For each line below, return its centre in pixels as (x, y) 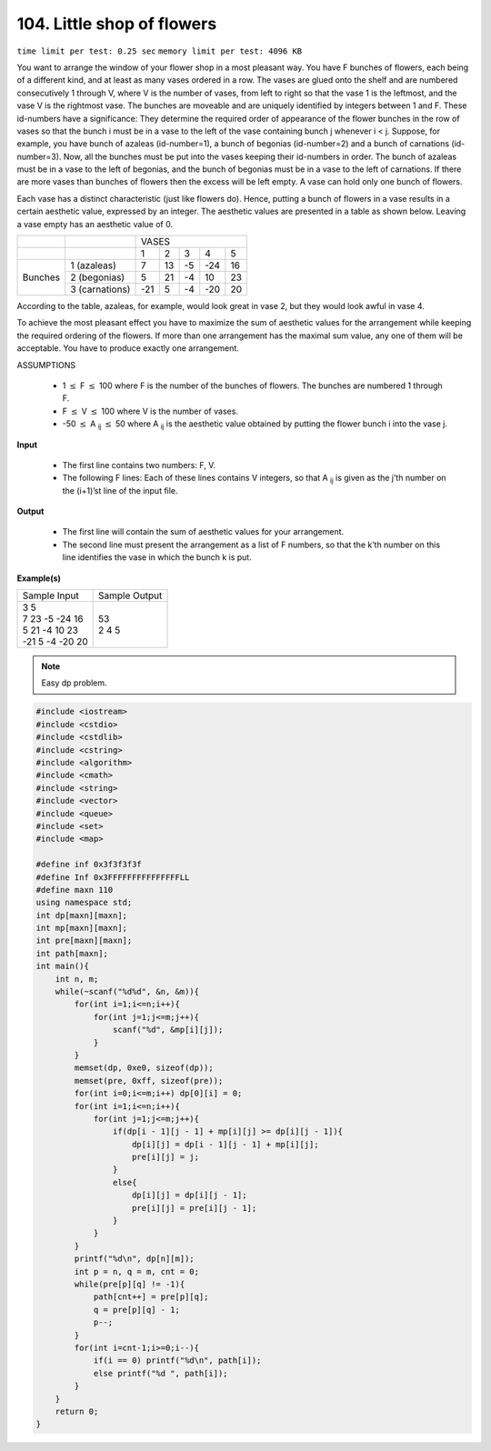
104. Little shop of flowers (117, 24)
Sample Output (130, 595)
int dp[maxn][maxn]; (81, 915)
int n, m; (77, 979)
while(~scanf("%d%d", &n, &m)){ (127, 992)
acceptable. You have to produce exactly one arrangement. (128, 348)
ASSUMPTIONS (46, 365)
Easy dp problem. (74, 683)
